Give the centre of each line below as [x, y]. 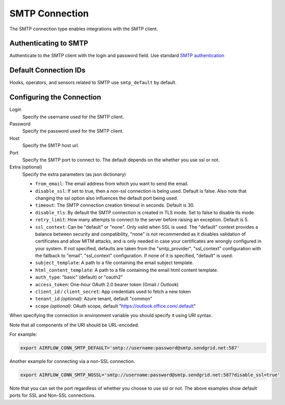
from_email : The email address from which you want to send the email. [112, 184]
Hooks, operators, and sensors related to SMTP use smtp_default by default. [93, 83]
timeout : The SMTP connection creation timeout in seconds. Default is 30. [115, 205]
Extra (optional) [26, 167]
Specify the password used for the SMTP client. [73, 131]
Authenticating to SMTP [49, 43]
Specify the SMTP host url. [51, 145]
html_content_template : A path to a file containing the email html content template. [127, 270]
